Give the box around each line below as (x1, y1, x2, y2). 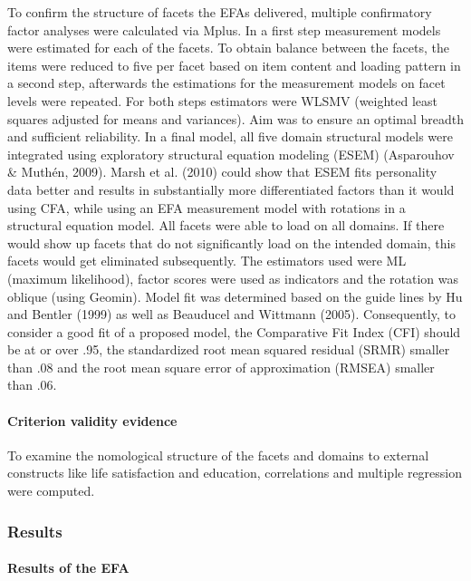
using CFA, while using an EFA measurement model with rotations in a (7, 198, 406, 217)
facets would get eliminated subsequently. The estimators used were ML (7, 251, 407, 270)
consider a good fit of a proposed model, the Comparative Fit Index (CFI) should (7, 322, 461, 341)
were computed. (7, 481, 95, 500)
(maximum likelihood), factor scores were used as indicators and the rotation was (7, 268, 459, 287)
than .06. (7, 375, 57, 394)
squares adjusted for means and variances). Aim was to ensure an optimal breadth (7, 109, 464, 128)
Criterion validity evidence (7, 411, 178, 430)
